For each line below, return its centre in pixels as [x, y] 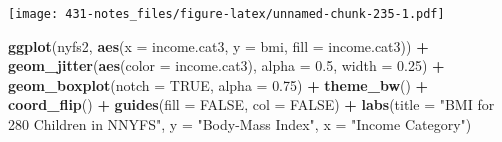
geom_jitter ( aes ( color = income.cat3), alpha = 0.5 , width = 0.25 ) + [226, 65]
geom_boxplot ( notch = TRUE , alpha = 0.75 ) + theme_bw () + [218, 84]
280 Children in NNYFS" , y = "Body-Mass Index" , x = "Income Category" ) [240, 124]
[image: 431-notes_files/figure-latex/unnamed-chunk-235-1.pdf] [226, 14]
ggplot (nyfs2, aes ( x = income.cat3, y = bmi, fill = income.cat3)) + [218, 45]
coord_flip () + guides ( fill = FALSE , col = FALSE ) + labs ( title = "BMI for [251, 104]
